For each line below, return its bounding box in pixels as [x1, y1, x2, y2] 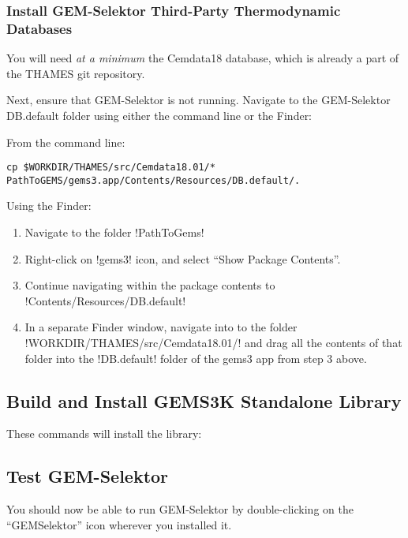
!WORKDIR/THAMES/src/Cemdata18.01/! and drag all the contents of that [24, 334, 402, 350]
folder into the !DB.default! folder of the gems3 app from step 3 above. [24, 349, 367, 366]
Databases [6, 18, 73, 38]
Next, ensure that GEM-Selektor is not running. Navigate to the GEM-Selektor [6, 92, 391, 108]
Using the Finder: [6, 197, 92, 214]
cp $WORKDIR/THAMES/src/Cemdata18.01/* [6, 162, 215, 174]
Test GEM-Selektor [6, 464, 169, 488]
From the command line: [6, 133, 125, 150]
